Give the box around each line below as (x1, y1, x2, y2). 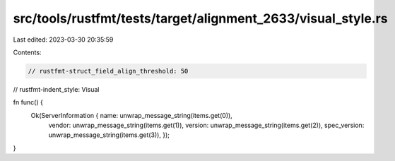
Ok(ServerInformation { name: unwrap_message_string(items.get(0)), (30, 111, 232, 119)
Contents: (13, 48, 42, 56)
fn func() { (13, 98, 44, 107)
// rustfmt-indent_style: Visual (13, 85, 100, 93)
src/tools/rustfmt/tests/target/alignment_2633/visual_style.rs (13, 11, 388, 26)
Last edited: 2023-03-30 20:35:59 (13, 35, 114, 44)
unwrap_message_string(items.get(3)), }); (48, 131, 170, 139)
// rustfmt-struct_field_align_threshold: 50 (28, 67, 189, 75)
